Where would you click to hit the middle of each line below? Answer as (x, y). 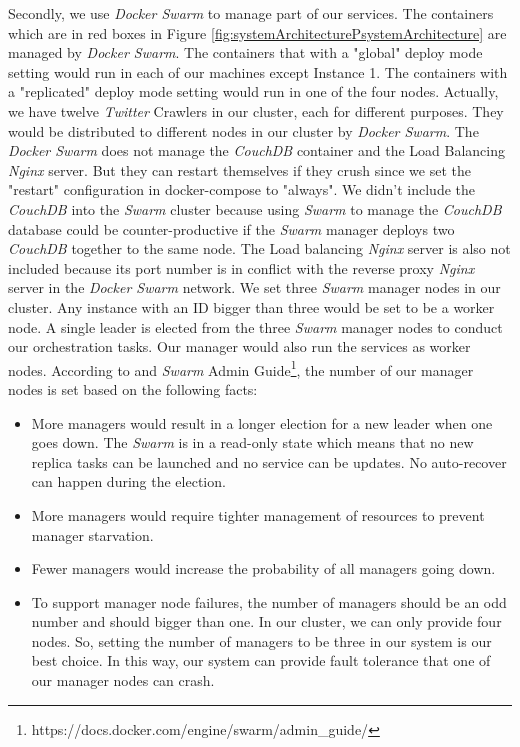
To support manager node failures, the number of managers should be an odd (269, 601)
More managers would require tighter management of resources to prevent (258, 514)
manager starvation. (92, 534)
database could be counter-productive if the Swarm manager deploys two (231, 228)
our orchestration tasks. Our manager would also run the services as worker (239, 346)
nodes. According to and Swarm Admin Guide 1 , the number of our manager (241, 368)
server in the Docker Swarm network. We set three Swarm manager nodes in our (254, 287)
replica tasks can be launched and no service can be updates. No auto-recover (269, 461)
